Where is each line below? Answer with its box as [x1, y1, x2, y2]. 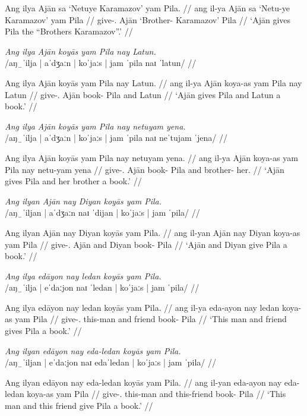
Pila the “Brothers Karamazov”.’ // [5, 25, 133, 37]
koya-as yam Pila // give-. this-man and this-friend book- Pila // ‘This [27, 387, 286, 400]
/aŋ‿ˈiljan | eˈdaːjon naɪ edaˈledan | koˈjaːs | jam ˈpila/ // [5, 356, 216, 368]
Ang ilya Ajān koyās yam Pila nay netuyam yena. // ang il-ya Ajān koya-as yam [5, 151, 298, 163]
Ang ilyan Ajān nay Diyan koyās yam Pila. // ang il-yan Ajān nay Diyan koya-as [5, 226, 300, 238]
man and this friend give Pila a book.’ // [5, 399, 153, 412]
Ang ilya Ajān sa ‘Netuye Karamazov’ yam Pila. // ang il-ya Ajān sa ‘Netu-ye [5, 2, 290, 14]
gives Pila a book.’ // [5, 324, 82, 337]
